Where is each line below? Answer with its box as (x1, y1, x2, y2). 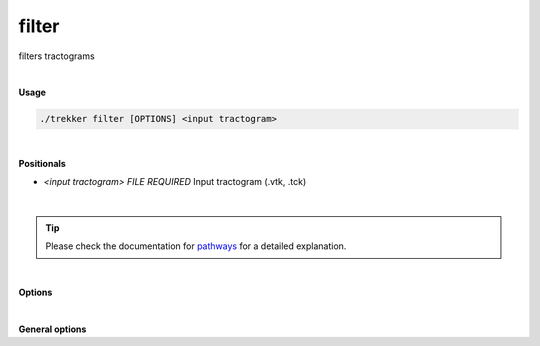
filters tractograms (18, 50, 95, 62)
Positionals (18, 157, 67, 169)
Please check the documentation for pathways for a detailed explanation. (45, 240, 347, 252)
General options (18, 323, 87, 335)
